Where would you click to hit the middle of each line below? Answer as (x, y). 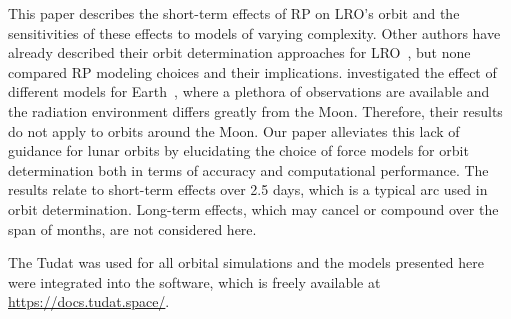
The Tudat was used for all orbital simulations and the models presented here (246, 262)
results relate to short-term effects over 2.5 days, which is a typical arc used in (248, 189)
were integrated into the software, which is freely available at (194, 281)
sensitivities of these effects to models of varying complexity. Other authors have (254, 32)
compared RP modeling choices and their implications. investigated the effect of (252, 71)
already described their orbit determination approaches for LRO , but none (239, 52)
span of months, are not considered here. (132, 228)
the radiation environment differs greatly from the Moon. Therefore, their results (255, 110)
